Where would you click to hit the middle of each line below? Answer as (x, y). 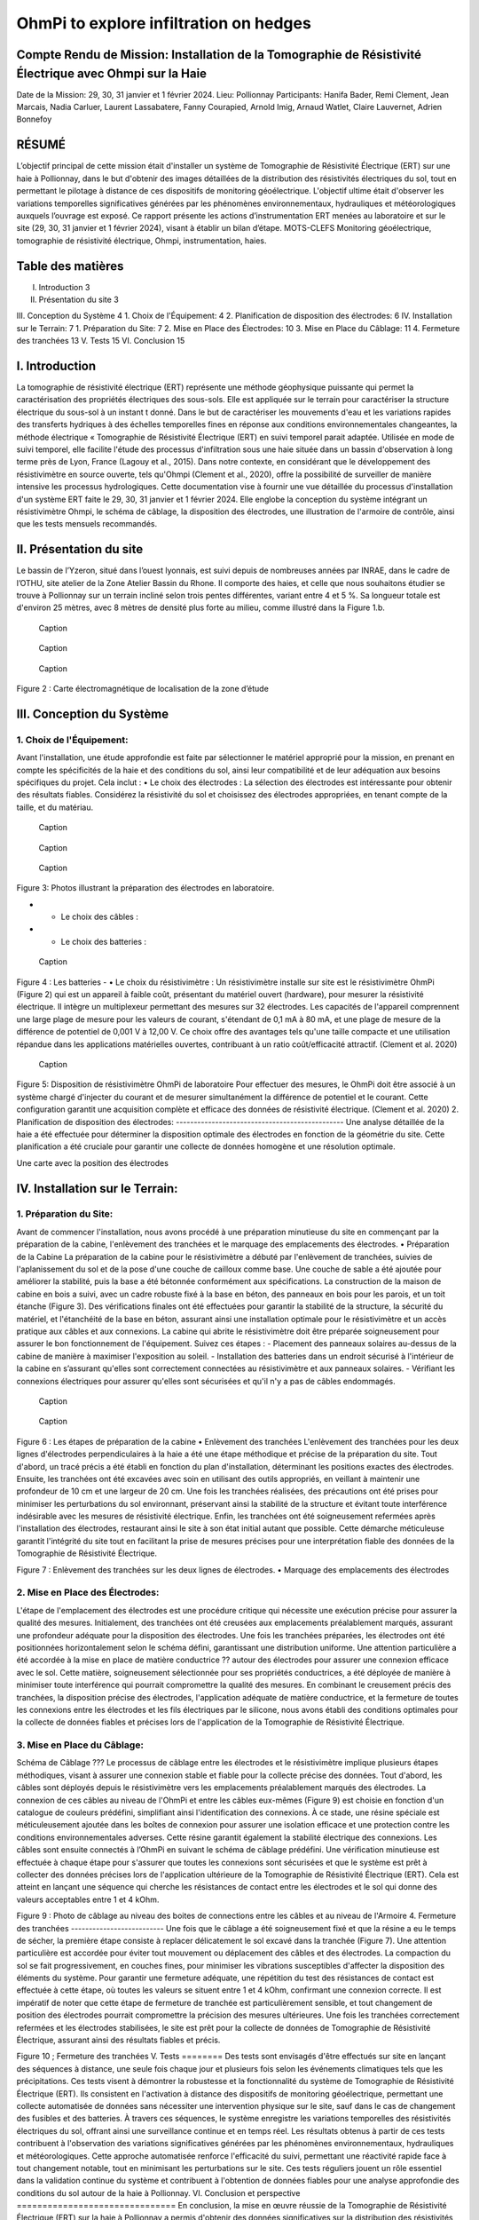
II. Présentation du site (80, 549)
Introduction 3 (64, 287)
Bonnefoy (34, 119)
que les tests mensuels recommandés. (87, 524)
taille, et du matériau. (55, 807)
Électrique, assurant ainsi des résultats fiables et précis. (118, 2040)
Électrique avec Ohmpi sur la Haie (112, 73)
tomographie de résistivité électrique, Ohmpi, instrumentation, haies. (141, 241)
